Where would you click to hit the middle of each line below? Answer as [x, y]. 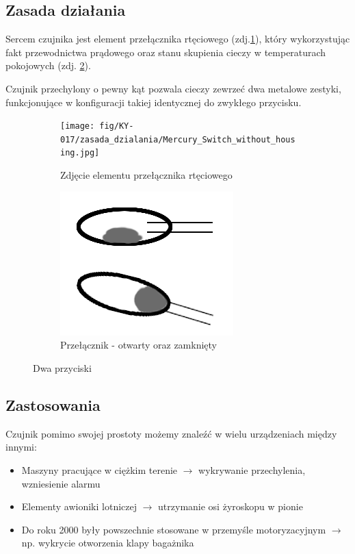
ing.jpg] [80, 153]
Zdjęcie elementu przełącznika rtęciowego [146, 175]
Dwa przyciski [62, 367]
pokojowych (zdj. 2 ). [48, 65]
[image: [78, 126]
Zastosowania [53, 404]
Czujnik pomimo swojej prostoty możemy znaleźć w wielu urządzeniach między [171, 433]
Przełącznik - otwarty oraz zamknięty [139, 345]
